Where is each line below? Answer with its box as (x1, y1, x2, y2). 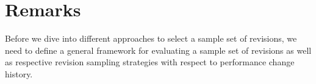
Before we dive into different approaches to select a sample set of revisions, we (5, 32, 297, 45)
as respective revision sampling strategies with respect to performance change (5, 56, 295, 68)
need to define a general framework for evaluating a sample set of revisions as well (5, 44, 312, 56)
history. (5, 67, 33, 80)
